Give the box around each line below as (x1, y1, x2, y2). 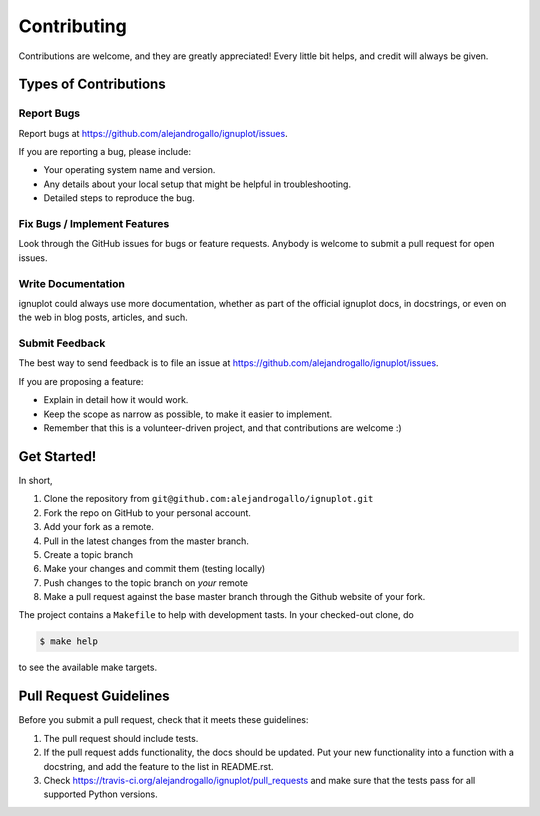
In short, (18, 474, 54, 486)
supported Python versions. (43, 788, 159, 800)
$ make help (39, 636, 99, 647)
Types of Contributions (18, 76, 166, 93)
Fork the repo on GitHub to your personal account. (43, 506, 252, 519)
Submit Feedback (18, 336, 106, 350)
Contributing (18, 15, 127, 37)
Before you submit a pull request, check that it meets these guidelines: (18, 714, 309, 726)
